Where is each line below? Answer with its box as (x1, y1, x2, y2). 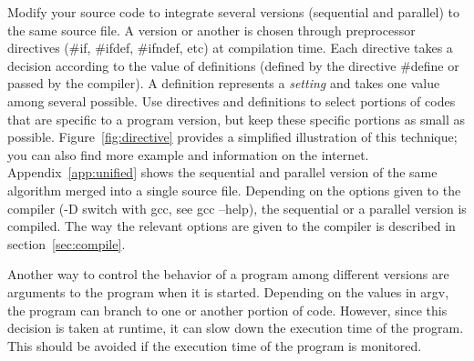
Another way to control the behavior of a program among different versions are (7, 265, 449, 284)
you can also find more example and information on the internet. (7, 145, 369, 164)
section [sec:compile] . (7, 234, 126, 253)
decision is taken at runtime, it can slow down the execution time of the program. (7, 318, 464, 337)
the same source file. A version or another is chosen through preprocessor (7, 20, 416, 39)
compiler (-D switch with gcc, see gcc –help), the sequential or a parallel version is (7, 198, 467, 217)
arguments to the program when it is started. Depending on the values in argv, (7, 282, 449, 301)
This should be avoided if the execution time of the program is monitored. (7, 336, 422, 355)
